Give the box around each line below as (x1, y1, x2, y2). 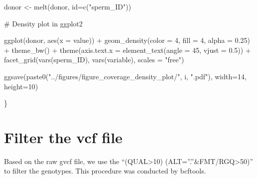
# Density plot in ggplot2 (4, 18, 83, 28)
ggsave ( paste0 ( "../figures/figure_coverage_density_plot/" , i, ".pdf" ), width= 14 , (4, 71, 247, 81)
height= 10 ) (4, 81, 38, 91)
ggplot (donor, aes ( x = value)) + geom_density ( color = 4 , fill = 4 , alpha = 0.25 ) (4, 35, 250, 45)
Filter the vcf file (4, 127, 123, 147)
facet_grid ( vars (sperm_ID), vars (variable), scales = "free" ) (4, 54, 184, 65)
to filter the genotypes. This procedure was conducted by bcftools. (4, 166, 206, 176)
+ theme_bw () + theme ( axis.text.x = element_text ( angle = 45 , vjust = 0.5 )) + (4, 44, 251, 55)
